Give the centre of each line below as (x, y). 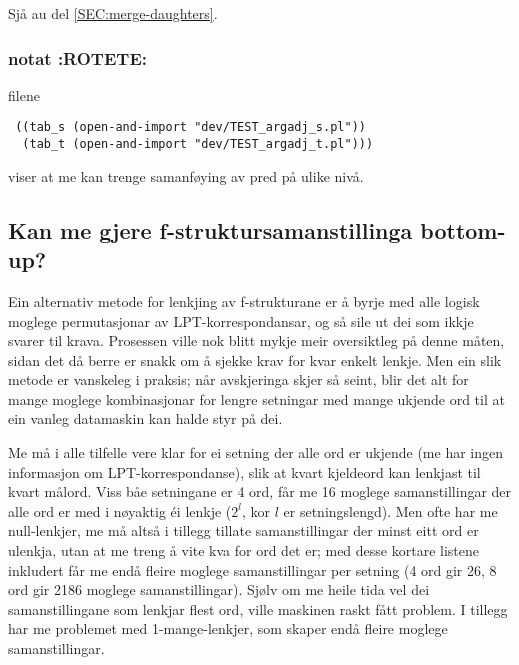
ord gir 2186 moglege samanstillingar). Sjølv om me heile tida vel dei (219, 589)
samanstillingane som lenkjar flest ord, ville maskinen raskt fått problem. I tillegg (258, 608)
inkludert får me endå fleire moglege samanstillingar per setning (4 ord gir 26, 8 (252, 569)
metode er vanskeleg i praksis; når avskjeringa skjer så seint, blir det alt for (238, 379)
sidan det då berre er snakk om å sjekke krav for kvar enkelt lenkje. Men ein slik (255, 359)
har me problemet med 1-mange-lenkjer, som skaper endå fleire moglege (228, 628)
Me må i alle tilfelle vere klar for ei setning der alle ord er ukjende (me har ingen (255, 452)
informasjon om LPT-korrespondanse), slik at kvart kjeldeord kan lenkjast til (244, 471)
